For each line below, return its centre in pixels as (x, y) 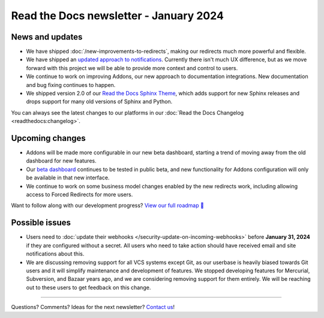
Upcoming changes (49, 138)
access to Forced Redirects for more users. (79, 194)
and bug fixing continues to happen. (71, 85)
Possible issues (41, 223)
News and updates (47, 37)
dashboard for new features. (61, 161)
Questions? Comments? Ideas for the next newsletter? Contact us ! (93, 307)
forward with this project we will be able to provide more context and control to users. (132, 68)
